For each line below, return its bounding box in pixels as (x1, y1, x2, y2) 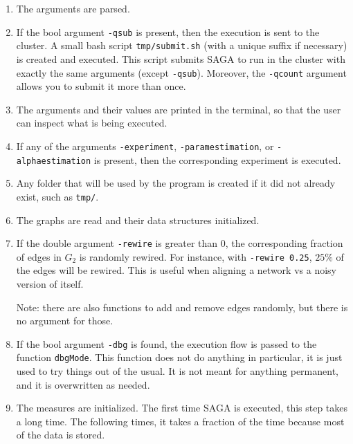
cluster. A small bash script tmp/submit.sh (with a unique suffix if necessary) (16, 38, 347, 53)
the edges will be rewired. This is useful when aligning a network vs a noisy (16, 263, 336, 277)
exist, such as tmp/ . (16, 189, 99, 203)
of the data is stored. (16, 427, 105, 442)
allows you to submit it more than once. (16, 79, 186, 93)
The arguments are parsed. (16, 1, 130, 15)
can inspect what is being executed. (16, 115, 168, 130)
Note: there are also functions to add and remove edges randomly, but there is (16, 299, 348, 314)
